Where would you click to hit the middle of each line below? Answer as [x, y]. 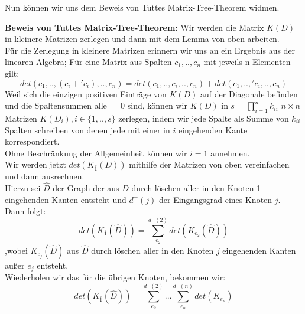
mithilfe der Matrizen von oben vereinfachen [209, 164]
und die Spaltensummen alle [56, 105]
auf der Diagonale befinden [249, 94]
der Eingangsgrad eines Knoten [216, 199]
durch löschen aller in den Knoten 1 [196, 188]
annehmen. [230, 153]
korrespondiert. [32, 141]
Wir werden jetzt [35, 164]
